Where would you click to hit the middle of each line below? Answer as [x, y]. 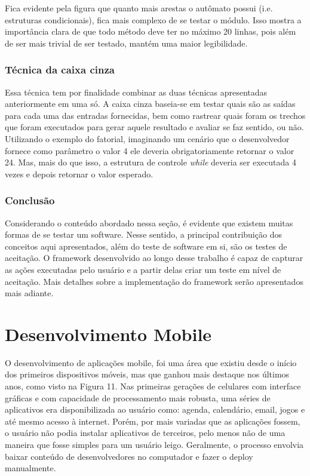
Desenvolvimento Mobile [108, 334]
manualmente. [30, 468]
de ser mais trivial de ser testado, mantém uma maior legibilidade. [126, 43]
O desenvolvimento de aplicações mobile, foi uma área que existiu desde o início [151, 362]
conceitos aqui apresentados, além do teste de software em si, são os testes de [146, 246]
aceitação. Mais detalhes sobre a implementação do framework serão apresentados [154, 281]
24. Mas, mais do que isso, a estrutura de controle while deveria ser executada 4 [151, 162]
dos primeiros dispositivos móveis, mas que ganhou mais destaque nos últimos [147, 374]
